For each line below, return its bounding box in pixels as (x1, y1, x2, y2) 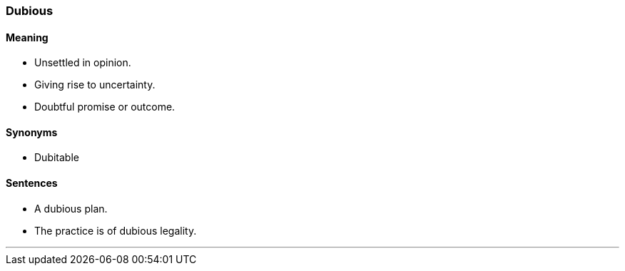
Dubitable (34, 151, 79, 164)
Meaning (6, 31, 49, 44)
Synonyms (6, 126, 58, 138)
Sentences (6, 177, 58, 190)
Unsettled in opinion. (34, 56, 131, 69)
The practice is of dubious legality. (34, 224, 197, 237)
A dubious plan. (34, 202, 108, 215)
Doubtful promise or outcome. (34, 101, 176, 113)
